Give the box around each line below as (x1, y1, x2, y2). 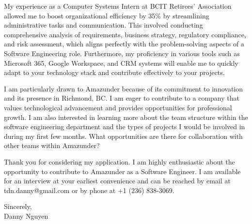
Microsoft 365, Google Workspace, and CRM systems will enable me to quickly (4, 58, 238, 68)
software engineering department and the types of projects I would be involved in (4, 121, 245, 132)
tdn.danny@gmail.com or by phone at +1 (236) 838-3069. (4, 185, 174, 195)
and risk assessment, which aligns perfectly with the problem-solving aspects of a (4, 39, 244, 49)
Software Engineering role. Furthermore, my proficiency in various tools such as (4, 48, 240, 58)
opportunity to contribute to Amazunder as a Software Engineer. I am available (4, 166, 241, 176)
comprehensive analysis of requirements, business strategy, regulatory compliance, (4, 29, 246, 39)
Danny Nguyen (4, 210, 48, 221)
